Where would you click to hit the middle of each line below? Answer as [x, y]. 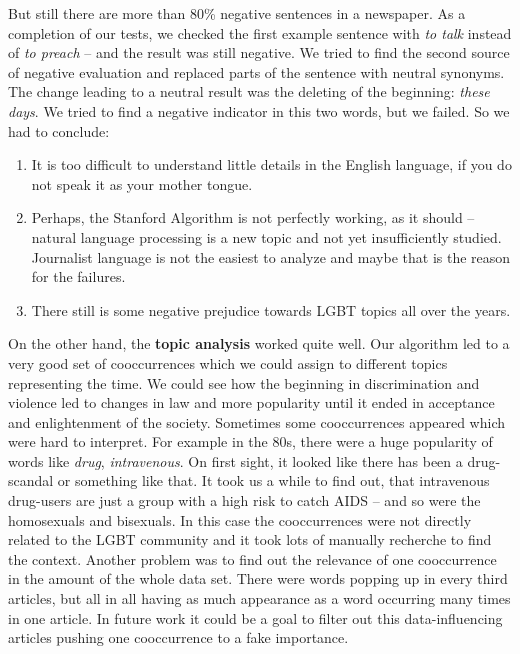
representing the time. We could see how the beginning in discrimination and [244, 382]
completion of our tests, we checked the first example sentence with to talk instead [260, 32]
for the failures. [78, 276]
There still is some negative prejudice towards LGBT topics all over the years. [271, 309]
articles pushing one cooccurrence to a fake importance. [178, 637]
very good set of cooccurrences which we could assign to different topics [228, 362]
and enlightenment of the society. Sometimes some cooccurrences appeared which [256, 421]
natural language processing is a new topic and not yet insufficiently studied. [266, 236]
